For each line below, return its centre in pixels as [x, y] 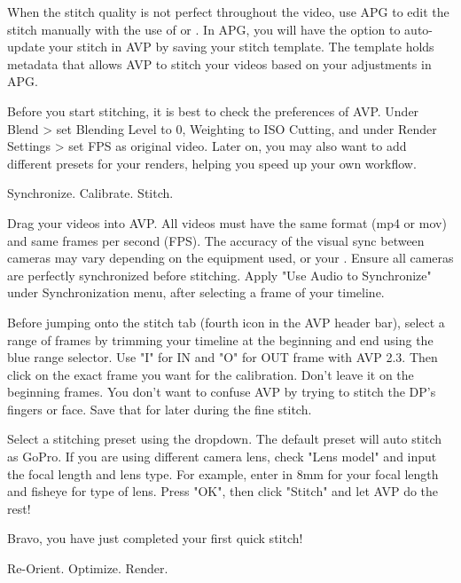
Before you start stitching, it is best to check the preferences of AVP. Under [213, 110]
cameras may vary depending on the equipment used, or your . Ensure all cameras [230, 258]
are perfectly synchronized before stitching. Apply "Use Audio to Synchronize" [219, 275]
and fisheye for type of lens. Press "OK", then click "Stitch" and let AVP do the [223, 491]
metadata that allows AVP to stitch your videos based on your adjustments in [219, 63]
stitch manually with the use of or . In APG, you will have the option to [204, 29]
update [26, 47]
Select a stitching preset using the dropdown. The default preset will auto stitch [225, 439]
